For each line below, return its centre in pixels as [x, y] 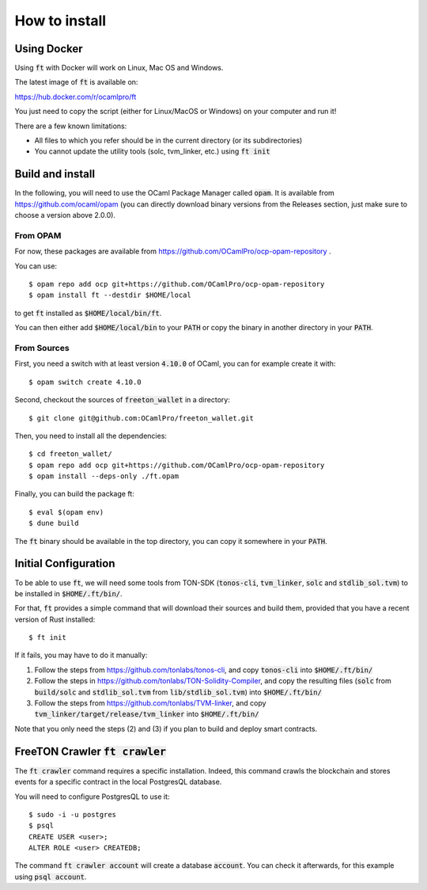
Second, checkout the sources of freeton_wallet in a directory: [123, 400]
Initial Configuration [65, 563]
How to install [60, 21]
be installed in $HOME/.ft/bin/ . [68, 593]
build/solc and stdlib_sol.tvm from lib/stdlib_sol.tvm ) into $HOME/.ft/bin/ [178, 692]
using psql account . [51, 877]
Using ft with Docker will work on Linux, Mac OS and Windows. [119, 68]
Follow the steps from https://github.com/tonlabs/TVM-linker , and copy [150, 703]
